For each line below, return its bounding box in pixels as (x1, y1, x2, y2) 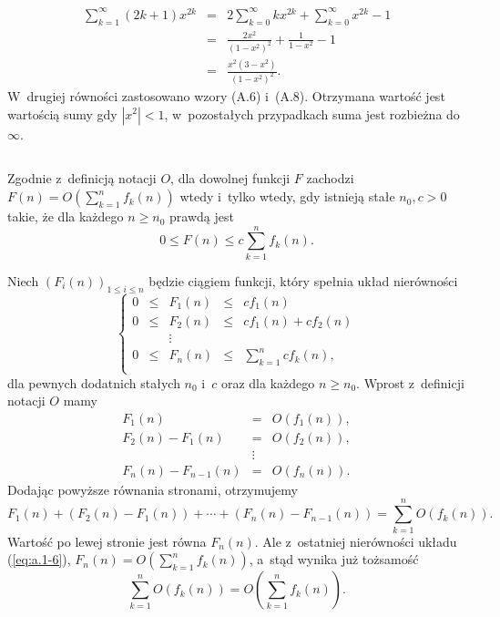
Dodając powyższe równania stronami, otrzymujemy (7, 479, 298, 499)
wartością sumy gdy (7, 104, 117, 123)
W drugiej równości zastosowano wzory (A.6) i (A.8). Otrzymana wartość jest (7, 86, 445, 105)
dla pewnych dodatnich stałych (7, 373, 180, 392)
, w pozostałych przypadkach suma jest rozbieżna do (164, 104, 460, 123)
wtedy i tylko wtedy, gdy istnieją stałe (179, 187, 395, 206)
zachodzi (306, 169, 354, 188)
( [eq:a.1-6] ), (7, 550, 71, 569)
